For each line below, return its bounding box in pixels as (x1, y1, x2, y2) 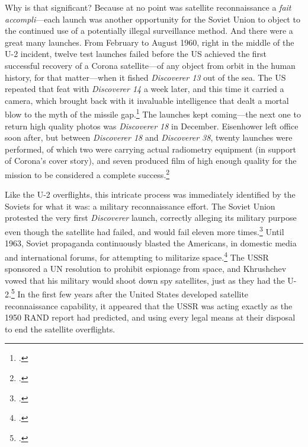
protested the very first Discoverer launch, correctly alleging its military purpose (5, 211, 297, 224)
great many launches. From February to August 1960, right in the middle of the (5, 36, 294, 48)
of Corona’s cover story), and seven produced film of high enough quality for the (5, 154, 297, 167)
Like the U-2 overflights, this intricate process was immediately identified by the (5, 188, 296, 201)
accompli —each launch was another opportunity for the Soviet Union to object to (5, 12, 300, 25)
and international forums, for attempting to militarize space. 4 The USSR (5, 249, 269, 263)
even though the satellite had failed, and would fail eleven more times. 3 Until (5, 224, 284, 237)
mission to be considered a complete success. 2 (5, 166, 170, 180)
